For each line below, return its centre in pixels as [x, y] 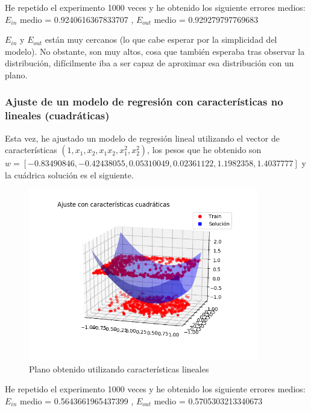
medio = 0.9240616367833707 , [77, 19]
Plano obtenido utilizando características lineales [119, 369]
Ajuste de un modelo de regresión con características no [144, 102]
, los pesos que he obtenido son [204, 150]
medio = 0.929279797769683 [206, 19]
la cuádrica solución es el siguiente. [69, 174]
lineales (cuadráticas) [57, 115]
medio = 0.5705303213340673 [208, 400]
